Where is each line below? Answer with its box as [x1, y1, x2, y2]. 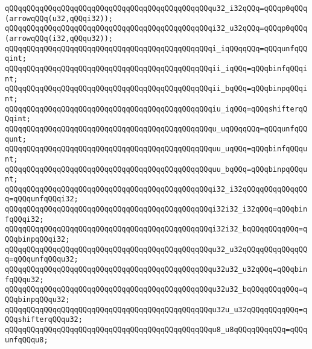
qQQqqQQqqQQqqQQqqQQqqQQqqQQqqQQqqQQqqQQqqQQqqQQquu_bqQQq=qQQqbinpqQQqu [5, 165, 308, 174]
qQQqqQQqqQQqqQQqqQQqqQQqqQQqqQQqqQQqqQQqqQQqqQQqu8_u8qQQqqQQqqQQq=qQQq [5, 325, 308, 334]
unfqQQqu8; [5, 335, 48, 344]
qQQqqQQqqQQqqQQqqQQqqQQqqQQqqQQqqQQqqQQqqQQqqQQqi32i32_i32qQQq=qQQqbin [5, 205, 308, 214]
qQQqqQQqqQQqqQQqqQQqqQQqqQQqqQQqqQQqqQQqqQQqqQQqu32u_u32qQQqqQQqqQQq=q [5, 305, 308, 314]
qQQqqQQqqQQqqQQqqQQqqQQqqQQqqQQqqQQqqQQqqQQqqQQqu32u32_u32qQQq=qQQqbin [5, 265, 308, 274]
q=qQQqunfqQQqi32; [5, 195, 78, 204]
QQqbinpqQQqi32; [5, 235, 70, 244]
